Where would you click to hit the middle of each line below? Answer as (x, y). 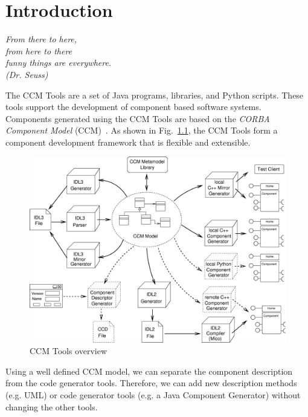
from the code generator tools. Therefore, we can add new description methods (151, 383)
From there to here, (41, 39)
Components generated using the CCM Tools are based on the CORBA (138, 118)
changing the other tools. (52, 406)
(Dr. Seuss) (27, 74)
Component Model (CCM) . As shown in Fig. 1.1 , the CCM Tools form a (142, 130)
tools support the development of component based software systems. (133, 107)
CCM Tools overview (69, 351)
